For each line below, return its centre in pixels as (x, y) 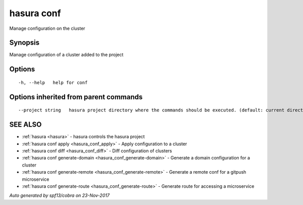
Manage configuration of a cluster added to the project (66, 55)
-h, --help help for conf (53, 83)
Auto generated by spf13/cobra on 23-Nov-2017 (59, 195)
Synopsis (24, 43)
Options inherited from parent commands (76, 97)
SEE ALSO (26, 125)
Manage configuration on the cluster (47, 28)
